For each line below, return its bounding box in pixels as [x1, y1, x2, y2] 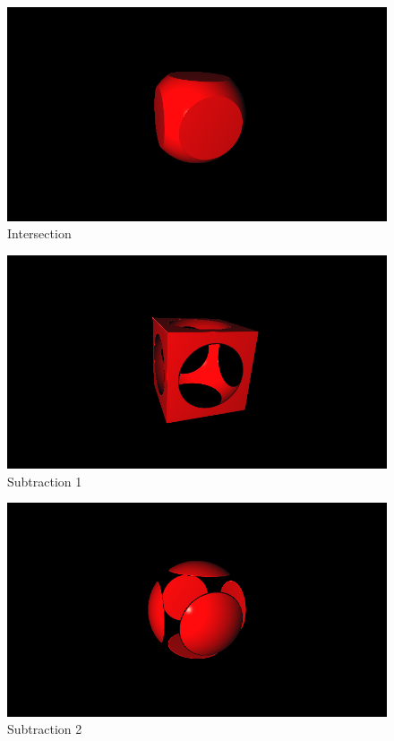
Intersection [7, 224, 72, 243]
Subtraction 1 [7, 471, 82, 490]
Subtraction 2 [7, 719, 82, 738]
